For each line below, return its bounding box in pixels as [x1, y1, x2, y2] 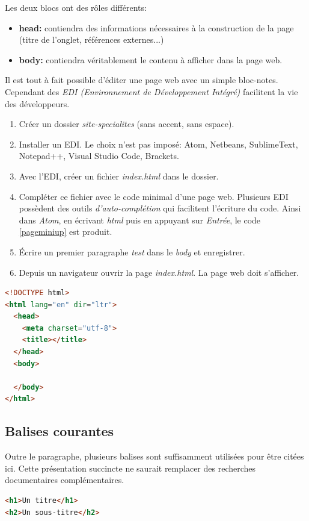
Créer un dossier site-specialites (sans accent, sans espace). [19, 117, 234, 130]
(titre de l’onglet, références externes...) [19, 33, 164, 46]
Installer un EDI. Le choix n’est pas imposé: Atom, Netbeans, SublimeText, [19, 137, 298, 150]
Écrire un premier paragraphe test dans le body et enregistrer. [19, 245, 245, 258]
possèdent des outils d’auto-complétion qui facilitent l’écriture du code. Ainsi [19, 202, 301, 214]
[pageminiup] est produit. [19, 225, 112, 238]
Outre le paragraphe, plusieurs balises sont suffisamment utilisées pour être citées [5, 450, 304, 463]
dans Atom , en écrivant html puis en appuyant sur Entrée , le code [19, 213, 261, 226]
